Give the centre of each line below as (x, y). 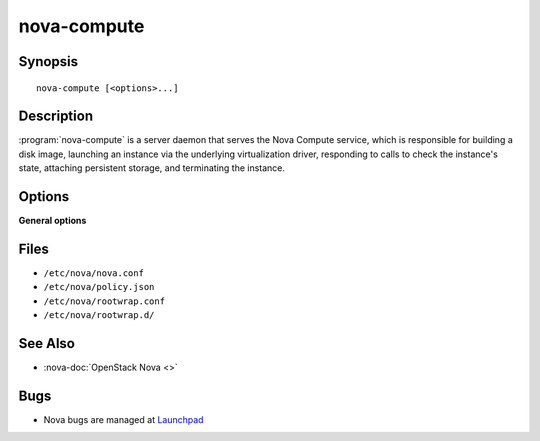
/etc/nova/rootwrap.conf (104, 301)
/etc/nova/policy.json (99, 287)
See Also (46, 343)
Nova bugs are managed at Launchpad (123, 420)
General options (52, 221)
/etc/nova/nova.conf (94, 273)
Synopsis (48, 61)
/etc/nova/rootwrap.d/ (99, 315)
